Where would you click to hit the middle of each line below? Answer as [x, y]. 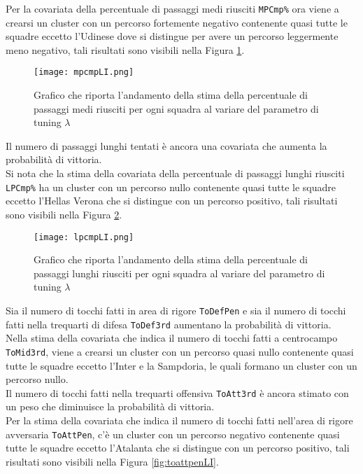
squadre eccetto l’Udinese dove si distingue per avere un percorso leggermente [172, 36]
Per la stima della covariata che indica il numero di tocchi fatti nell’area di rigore [179, 420]
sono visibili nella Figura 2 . [64, 214]
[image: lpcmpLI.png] [84, 237]
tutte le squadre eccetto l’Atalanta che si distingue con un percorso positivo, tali [178, 448]
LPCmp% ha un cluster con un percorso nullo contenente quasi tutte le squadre [171, 187]
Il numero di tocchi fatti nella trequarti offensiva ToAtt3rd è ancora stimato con [177, 392]
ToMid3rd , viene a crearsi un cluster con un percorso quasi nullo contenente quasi [180, 351]
